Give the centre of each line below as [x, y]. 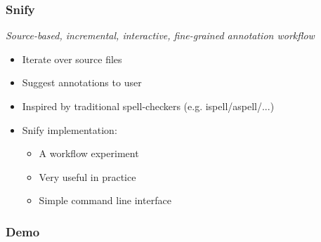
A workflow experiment [89, 153]
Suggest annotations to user [82, 82]
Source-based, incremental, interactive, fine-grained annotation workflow [160, 35]
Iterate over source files [72, 59]
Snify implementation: [70, 129]
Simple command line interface [105, 200]
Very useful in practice [87, 176]
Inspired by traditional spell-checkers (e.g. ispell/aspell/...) [148, 106]
